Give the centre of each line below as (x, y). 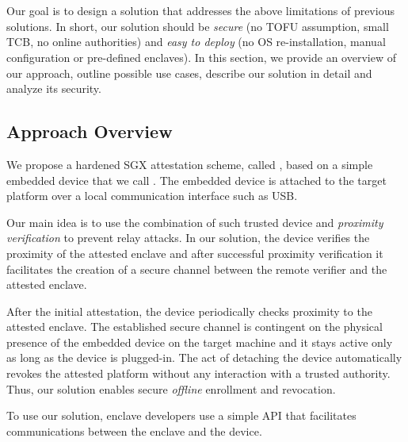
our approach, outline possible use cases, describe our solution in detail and (189, 73)
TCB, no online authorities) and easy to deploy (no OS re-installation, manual (196, 42)
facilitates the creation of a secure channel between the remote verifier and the (197, 269)
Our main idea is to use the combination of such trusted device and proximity (195, 222)
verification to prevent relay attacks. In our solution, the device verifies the (188, 238)
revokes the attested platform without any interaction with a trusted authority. (198, 373)
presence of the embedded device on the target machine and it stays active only (200, 342)
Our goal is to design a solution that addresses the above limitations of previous (200, 11)
